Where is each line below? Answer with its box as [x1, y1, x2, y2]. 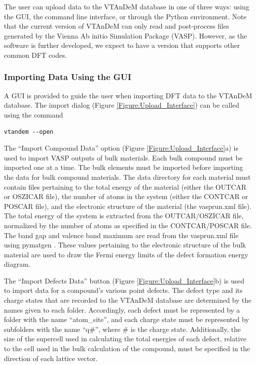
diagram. [4, 259, 31, 269]
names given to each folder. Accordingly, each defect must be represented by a [4, 304, 240, 315]
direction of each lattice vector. [4, 353, 98, 363]
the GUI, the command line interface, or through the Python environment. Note [4, 11, 247, 21]
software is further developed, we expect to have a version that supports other [4, 40, 240, 50]
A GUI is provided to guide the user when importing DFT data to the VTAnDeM [4, 90, 253, 100]
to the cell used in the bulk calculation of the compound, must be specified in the [4, 343, 250, 354]
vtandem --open [4, 128, 54, 135]
